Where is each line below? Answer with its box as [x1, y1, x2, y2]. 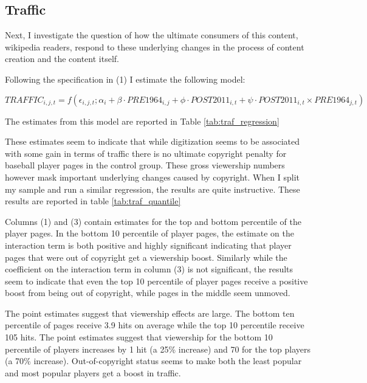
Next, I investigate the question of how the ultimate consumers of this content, [5, 29, 298, 41]
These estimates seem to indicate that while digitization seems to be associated [5, 135, 300, 148]
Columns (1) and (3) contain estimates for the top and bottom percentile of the [5, 215, 301, 227]
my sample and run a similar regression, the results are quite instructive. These [5, 182, 300, 195]
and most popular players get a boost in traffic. [5, 366, 181, 379]
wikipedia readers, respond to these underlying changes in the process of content [5, 40, 304, 53]
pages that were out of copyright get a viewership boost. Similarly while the [5, 250, 287, 263]
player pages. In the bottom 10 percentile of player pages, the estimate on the [5, 227, 294, 240]
